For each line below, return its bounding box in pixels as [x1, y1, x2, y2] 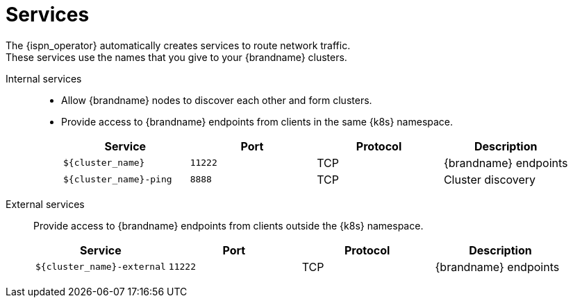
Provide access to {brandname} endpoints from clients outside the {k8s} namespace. [33, 219, 424, 232]
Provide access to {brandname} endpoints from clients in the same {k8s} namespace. [61, 115, 454, 128]
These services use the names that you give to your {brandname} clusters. [6, 51, 347, 63]
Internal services [6, 72, 82, 85]
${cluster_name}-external [35, 261, 166, 272]
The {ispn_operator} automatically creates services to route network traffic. [6, 39, 351, 51]
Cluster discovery [443, 172, 536, 187]
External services [6, 198, 85, 210]
